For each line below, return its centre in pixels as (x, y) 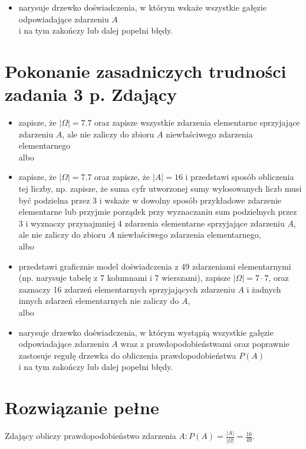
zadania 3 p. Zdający (91, 94)
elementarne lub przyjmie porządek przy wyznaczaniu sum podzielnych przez (158, 212)
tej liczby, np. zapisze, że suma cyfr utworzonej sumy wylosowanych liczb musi (160, 189)
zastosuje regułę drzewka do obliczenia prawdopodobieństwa (127, 355)
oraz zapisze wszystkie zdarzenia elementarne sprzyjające (197, 122)
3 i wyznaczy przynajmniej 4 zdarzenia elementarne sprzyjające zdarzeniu (152, 223)
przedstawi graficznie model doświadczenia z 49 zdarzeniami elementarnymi (155, 266)
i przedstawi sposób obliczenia (240, 177)
